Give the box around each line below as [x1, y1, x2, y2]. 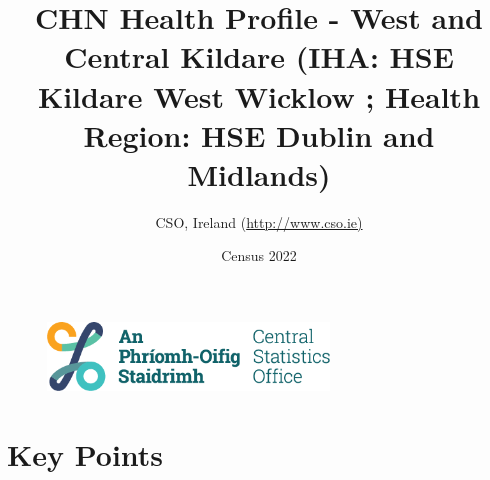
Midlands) [187, 153, 331, 194]
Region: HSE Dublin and [83, 114, 435, 155]
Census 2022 [221, 245, 297, 266]
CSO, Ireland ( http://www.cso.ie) [155, 211, 363, 232]
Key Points [7, 433, 164, 474]
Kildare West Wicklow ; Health [37, 75, 481, 116]
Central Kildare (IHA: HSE [64, 36, 454, 77]
